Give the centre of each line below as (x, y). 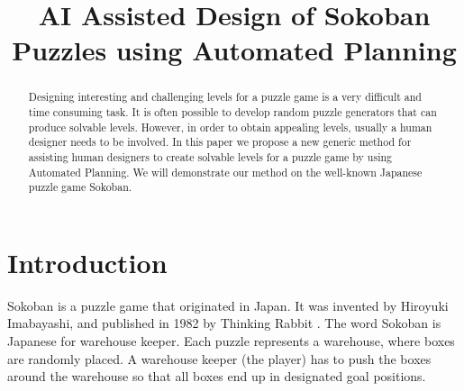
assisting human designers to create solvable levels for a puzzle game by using (210, 156)
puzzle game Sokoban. (80, 187)
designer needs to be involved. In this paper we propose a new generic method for (220, 142)
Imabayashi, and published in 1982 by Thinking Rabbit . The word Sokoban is (224, 323)
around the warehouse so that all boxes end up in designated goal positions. (217, 376)
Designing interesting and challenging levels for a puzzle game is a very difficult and (225, 97)
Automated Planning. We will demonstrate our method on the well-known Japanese (225, 172)
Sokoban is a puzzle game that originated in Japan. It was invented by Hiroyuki (228, 305)
